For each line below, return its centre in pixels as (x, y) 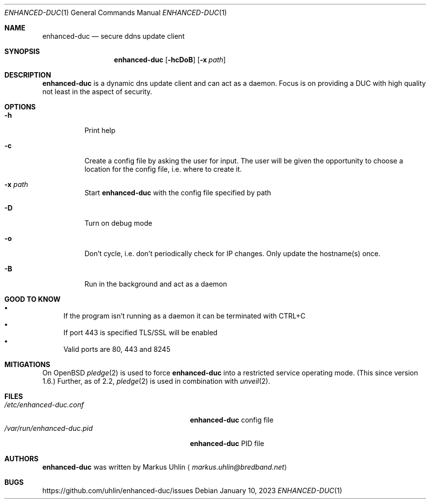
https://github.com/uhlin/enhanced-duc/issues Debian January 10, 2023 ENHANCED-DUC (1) (192, 490)
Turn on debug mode (118, 223)
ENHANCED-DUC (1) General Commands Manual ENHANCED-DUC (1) (116, 13)
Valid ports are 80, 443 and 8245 (117, 349)
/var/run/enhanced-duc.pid (49, 428)
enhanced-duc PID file (227, 443)
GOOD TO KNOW (33, 299)
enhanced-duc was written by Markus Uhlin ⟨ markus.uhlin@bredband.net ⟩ (165, 467)
